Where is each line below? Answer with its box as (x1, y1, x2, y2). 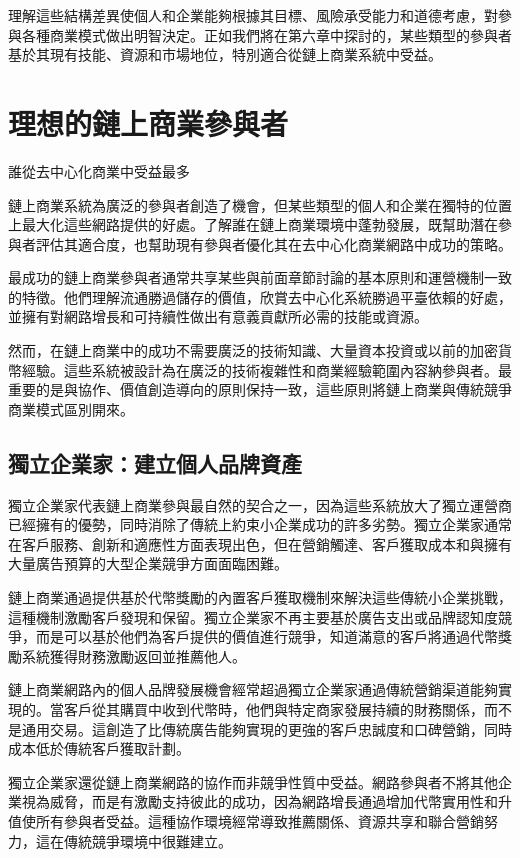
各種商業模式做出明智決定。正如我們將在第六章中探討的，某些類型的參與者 (21, 24, 512, 45)
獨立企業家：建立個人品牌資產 (8, 447, 302, 478)
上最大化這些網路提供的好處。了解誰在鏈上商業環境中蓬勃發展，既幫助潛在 (8, 214, 498, 235)
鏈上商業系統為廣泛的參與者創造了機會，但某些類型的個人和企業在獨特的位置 (8, 194, 512, 215)
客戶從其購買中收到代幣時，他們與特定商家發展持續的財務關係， (63, 698, 484, 719)
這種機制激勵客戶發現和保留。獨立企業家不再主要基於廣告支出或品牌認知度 (8, 606, 498, 627)
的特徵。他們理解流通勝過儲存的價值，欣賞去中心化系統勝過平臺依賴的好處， (8, 286, 512, 307)
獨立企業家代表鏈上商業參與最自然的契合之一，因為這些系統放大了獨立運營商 (8, 494, 512, 515)
